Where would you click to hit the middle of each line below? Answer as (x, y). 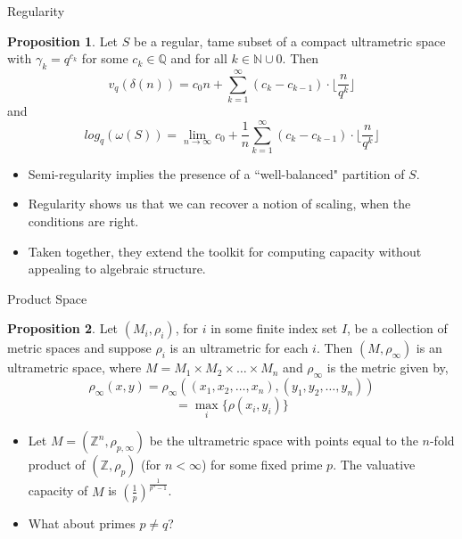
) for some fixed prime (262, 465)
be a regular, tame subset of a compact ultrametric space (289, 41)
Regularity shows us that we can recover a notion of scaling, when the (219, 204)
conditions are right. (83, 221)
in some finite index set (274, 328)
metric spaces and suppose (79, 348)
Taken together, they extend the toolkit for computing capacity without (225, 251)
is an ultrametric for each (239, 348)
